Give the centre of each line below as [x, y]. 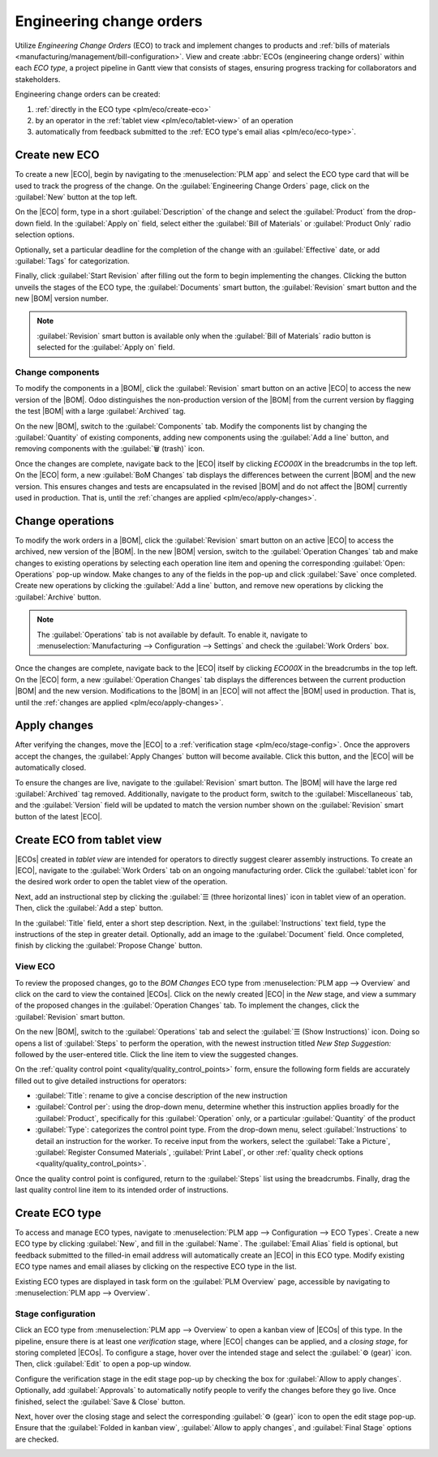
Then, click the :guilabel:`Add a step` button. [89, 908]
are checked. [37, 1439]
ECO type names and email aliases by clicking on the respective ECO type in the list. [156, 1266]
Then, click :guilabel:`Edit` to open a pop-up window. [103, 1364]
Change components [58, 372]
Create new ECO [58, 155]
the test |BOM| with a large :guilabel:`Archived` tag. [101, 411]
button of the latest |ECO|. [59, 816]
